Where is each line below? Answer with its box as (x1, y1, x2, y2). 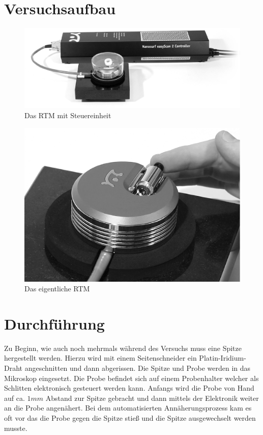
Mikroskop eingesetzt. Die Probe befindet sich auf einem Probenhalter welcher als (4, 372, 259, 383)
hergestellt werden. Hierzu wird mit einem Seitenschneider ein (4, 352, 197, 363)
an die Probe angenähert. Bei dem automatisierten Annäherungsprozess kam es (4, 402, 252, 413)
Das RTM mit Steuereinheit (24, 110, 111, 121)
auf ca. (4, 392, 25, 403)
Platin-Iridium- (199, 352, 246, 363)
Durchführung (4, 313, 105, 334)
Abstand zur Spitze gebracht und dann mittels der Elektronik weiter (45, 392, 259, 403)
